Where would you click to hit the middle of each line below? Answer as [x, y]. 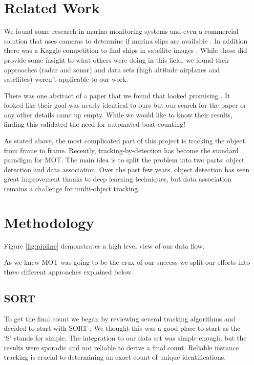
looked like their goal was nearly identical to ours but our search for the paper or [125, 105]
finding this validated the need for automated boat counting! [95, 124]
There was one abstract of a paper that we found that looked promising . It [117, 95]
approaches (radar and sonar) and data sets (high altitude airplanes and [112, 69]
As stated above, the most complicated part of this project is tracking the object [125, 141]
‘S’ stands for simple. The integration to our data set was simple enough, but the [125, 337]
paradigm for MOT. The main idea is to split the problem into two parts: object [124, 160]
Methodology [49, 222]
